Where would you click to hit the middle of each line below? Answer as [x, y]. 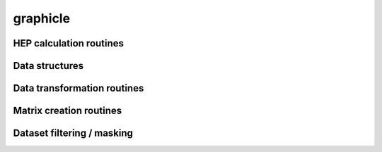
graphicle [42, 18]
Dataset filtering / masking [73, 133]
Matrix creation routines [68, 111]
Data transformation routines [79, 88]
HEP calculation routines [68, 43]
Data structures [48, 66]
